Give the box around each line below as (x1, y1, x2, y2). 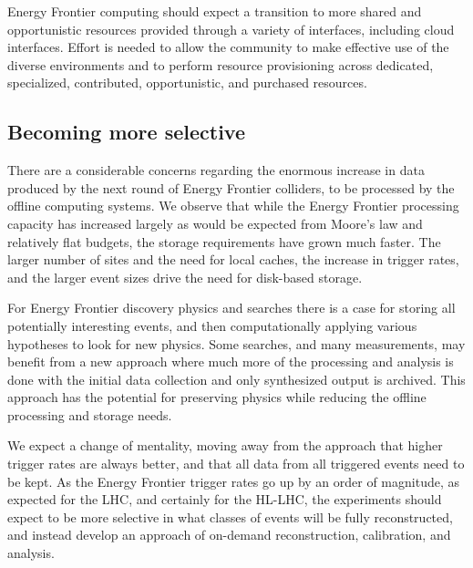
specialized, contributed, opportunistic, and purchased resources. (7, 73, 367, 92)
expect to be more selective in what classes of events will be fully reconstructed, (7, 507, 453, 526)
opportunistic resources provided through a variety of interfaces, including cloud (7, 19, 455, 38)
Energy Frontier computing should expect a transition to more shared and (7, 2, 422, 20)
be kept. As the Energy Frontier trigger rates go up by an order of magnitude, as (7, 471, 460, 491)
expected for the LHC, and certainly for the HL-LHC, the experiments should (7, 490, 442, 509)
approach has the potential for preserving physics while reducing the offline (7, 387, 427, 407)
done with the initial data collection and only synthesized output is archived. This (7, 369, 466, 388)
